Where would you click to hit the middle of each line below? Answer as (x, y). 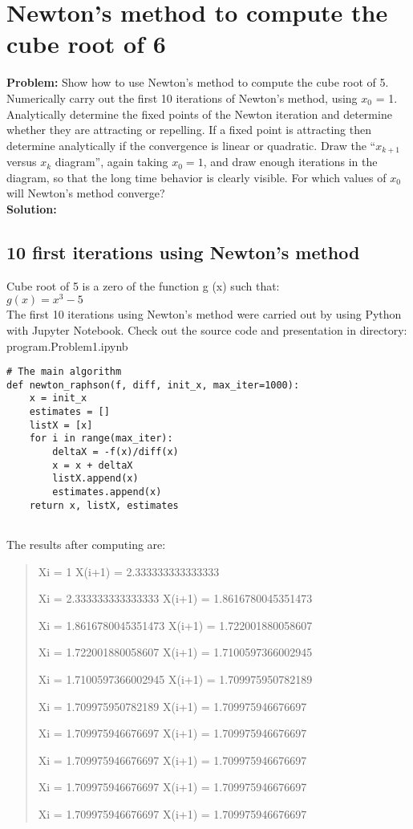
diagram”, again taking (111, 162)
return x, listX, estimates (104, 505)
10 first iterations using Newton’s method (183, 252)
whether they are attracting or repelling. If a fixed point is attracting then (189, 130)
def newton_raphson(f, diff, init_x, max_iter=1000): (153, 385)
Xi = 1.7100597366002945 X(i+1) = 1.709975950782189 (175, 679)
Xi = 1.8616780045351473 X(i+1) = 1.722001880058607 (175, 625)
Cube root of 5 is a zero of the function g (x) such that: (143, 285)
